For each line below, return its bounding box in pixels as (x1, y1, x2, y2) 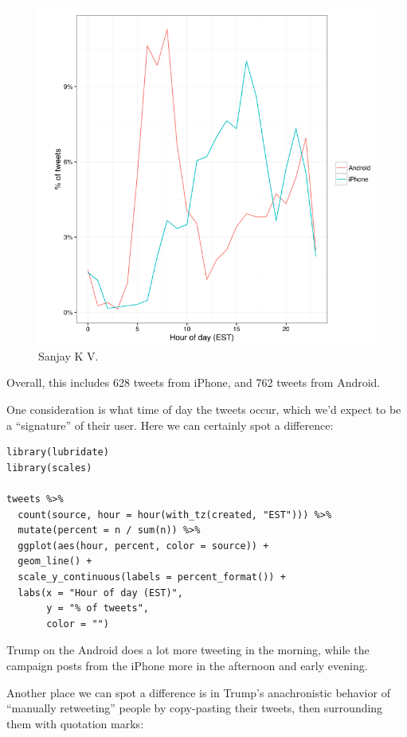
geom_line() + (18, 556, 92, 567)
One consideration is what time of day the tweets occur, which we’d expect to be (6, 401, 401, 418)
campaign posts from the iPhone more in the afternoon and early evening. (6, 657, 368, 673)
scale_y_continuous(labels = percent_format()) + (18, 571, 286, 583)
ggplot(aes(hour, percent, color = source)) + (18, 540, 269, 552)
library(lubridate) (6, 446, 109, 458)
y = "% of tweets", (46, 602, 149, 614)
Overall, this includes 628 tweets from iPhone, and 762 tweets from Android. (6, 374, 381, 391)
